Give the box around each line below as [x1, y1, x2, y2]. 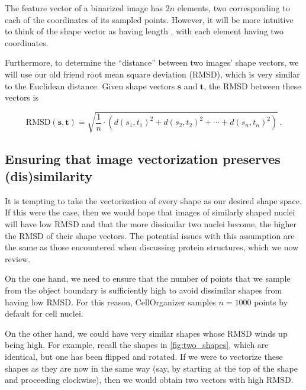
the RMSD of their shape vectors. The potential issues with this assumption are [5, 229, 295, 241]
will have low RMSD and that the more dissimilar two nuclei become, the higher [5, 218, 297, 230]
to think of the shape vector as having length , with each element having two [5, 25, 284, 37]
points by [254, 295, 288, 308]
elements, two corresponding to [177, 2, 290, 14]
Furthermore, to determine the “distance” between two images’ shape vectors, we [5, 56, 299, 69]
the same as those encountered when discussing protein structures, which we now [5, 241, 299, 253]
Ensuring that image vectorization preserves [5, 149, 281, 167]
